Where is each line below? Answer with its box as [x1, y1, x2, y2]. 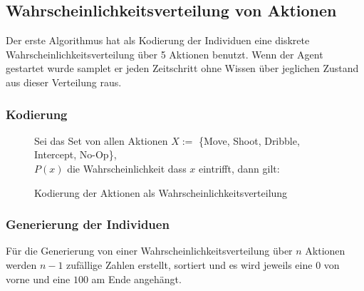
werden [6, 257, 37, 272]
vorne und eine [6, 271, 71, 286]
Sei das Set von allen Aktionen [34, 133, 168, 148]
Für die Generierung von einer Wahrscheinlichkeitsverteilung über [6, 243, 293, 258]
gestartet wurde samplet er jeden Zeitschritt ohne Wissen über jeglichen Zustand [6, 61, 359, 76]
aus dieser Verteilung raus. [6, 74, 122, 89]
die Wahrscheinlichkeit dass [67, 160, 187, 175]
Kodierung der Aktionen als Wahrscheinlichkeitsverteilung [34, 185, 288, 200]
